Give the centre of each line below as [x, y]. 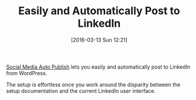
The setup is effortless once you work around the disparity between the [94, 85]
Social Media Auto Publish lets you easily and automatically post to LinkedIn [98, 67]
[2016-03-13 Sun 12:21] [99, 40]
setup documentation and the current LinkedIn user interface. [81, 91]
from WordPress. [27, 73]
